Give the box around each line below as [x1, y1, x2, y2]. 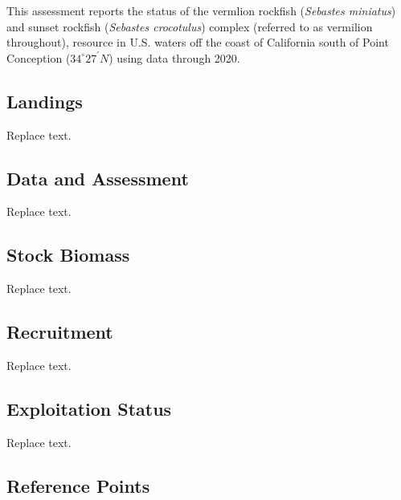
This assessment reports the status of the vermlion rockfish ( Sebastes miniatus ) [6, 2, 396, 18]
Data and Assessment [6, 165, 189, 190]
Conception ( [6, 49, 71, 66]
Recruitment [6, 319, 113, 344]
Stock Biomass [6, 242, 130, 267]
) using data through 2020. [108, 49, 240, 66]
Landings [6, 88, 83, 113]
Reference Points [6, 473, 150, 498]
